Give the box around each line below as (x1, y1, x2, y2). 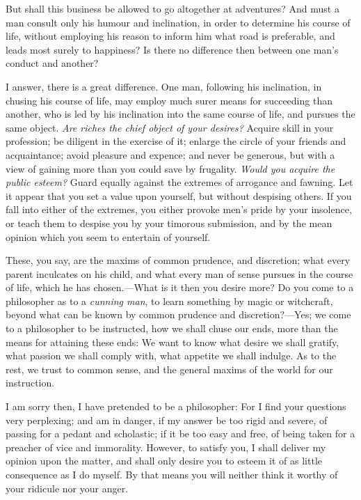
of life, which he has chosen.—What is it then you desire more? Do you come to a (6, 280, 354, 295)
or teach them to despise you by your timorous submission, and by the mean (6, 215, 332, 230)
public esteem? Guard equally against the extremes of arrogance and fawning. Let (6, 175, 353, 189)
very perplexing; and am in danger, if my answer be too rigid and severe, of (6, 412, 328, 427)
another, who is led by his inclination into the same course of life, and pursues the (6, 107, 355, 121)
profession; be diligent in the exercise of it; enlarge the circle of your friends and (6, 134, 346, 148)
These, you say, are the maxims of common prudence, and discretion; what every (6, 253, 351, 267)
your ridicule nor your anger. (6, 481, 129, 495)
